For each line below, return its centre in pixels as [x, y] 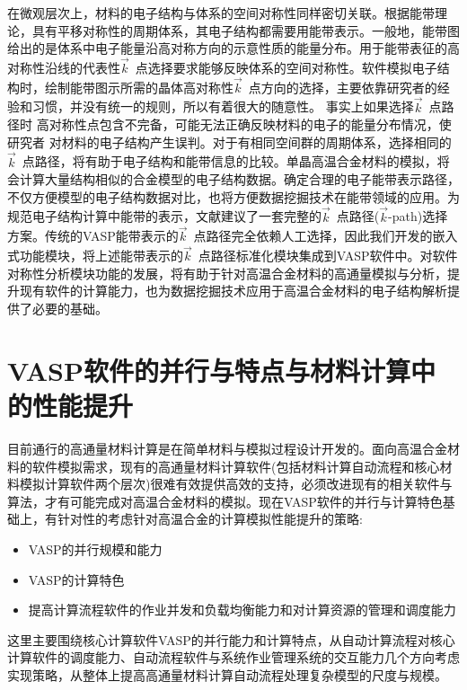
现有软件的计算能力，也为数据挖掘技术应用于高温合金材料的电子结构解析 [233, 291]
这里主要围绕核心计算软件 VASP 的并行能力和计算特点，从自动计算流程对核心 [231, 639]
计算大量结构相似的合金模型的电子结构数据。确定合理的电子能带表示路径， [239, 179]
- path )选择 [418, 216]
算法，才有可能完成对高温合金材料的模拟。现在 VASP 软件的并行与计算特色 [225, 501]
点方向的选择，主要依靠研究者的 [343, 87]
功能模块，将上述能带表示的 [101, 256]
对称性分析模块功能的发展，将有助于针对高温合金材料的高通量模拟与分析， [227, 273]
